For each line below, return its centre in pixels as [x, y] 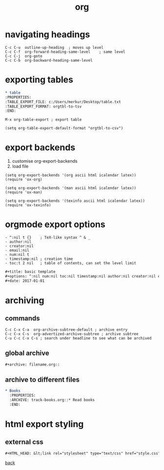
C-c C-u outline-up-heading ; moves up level [54, 47]
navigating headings [48, 34]
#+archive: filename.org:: [32, 364]
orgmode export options [55, 224]
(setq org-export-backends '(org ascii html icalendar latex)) [71, 175]
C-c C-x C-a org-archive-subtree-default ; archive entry [66, 330]
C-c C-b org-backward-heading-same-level [49, 60]
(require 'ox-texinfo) [28, 205]
